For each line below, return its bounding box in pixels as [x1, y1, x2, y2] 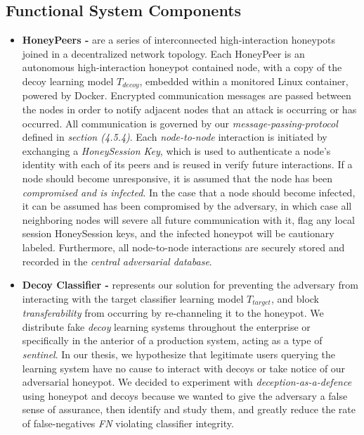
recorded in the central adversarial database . [22, 253, 212, 268]
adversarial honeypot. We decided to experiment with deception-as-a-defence [22, 374, 352, 389]
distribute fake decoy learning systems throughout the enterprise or [22, 319, 311, 334]
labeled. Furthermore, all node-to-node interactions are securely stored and [22, 239, 345, 254]
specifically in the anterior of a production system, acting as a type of [22, 333, 323, 348]
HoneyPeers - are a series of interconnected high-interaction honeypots [22, 32, 336, 47]
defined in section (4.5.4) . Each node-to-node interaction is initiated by [22, 130, 327, 144]
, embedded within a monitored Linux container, [139, 73, 349, 88]
